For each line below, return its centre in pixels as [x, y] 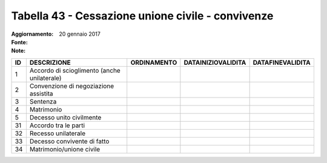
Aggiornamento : [32, 34]
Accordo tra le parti [57, 125]
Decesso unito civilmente [65, 117]
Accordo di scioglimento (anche [75, 70]
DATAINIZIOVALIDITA [215, 62]
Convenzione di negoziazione [72, 86]
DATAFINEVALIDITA [282, 62]
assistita [41, 93]
